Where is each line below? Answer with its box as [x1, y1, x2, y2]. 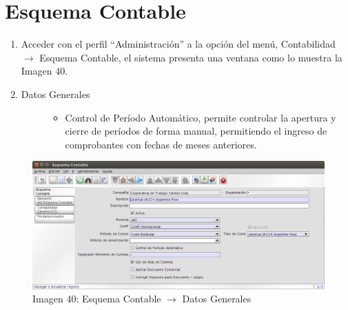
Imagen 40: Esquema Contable [32, 291, 161, 306]
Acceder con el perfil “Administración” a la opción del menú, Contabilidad [21, 37, 336, 51]
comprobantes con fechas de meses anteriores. [65, 137, 257, 151]
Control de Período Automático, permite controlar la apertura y [65, 110, 336, 124]
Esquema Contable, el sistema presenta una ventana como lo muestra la [39, 50, 342, 64]
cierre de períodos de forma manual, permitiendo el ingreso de [65, 124, 327, 138]
